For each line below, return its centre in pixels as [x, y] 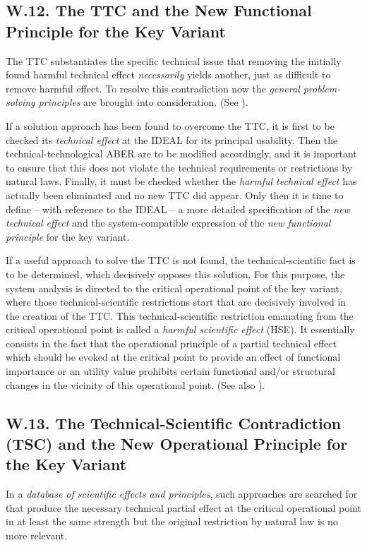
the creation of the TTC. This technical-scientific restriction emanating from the [180, 315]
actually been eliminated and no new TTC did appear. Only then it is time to [175, 194]
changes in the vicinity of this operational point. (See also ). [136, 384]
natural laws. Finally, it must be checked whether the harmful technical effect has [181, 181]
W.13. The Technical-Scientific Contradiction [174, 423]
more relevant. [37, 535]
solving [20, 102]
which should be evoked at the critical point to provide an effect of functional [173, 357]
